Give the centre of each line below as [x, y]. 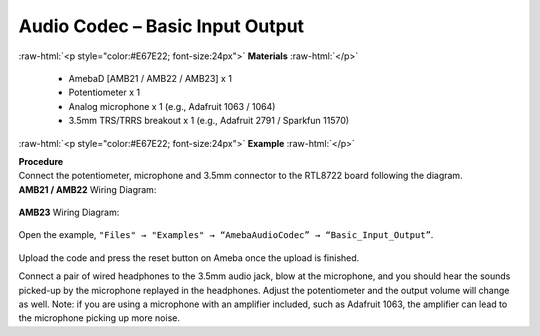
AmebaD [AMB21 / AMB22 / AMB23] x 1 [150, 78]
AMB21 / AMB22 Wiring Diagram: [87, 189]
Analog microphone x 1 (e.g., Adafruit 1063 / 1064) [172, 106]
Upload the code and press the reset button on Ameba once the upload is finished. [189, 257]
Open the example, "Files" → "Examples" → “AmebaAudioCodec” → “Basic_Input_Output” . [226, 235]
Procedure [41, 161]
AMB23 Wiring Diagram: [69, 212]
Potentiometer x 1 [104, 92]
